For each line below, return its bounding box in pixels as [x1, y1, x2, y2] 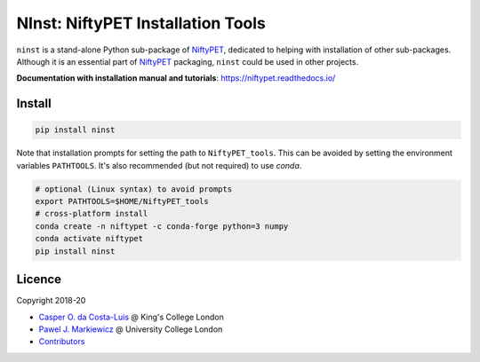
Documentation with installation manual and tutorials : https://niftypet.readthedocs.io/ [16, 73, 336, 83]
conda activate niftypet [35, 233, 144, 244]
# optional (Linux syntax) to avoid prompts [35, 184, 233, 194]
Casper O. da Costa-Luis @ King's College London [38, 311, 224, 322]
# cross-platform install [35, 209, 148, 219]
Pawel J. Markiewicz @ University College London [38, 324, 223, 334]
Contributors [38, 336, 85, 347]
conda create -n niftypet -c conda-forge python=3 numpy [35, 221, 289, 231]
